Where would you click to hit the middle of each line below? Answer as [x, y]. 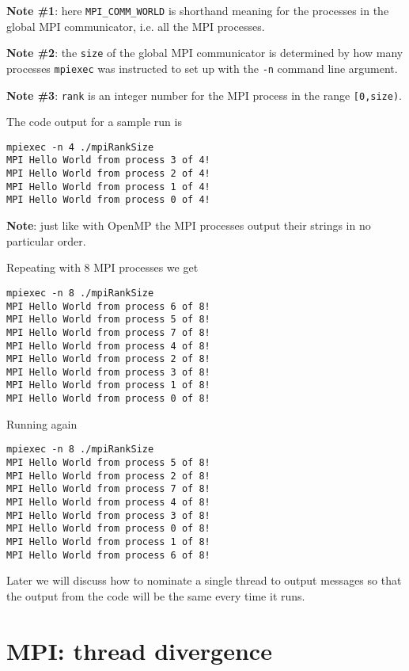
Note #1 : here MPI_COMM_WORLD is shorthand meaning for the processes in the [198, 10]
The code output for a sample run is [94, 122]
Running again [42, 423]
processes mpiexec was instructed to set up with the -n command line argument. [202, 68]
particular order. [46, 240]
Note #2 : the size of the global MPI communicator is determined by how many [205, 53]
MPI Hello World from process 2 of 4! [108, 174]
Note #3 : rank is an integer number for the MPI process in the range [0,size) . [204, 95]
